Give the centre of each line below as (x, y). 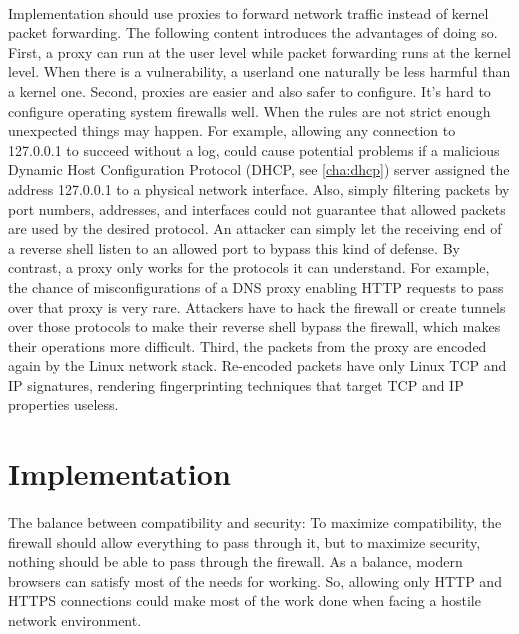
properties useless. (63, 404)
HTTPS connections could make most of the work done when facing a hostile (244, 600)
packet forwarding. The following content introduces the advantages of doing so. (253, 32)
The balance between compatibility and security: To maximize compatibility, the (255, 522)
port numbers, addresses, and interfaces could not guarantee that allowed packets (257, 208)
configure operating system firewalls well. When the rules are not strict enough (249, 110)
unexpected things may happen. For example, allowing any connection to (232, 130)
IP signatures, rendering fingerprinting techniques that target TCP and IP (236, 384)
